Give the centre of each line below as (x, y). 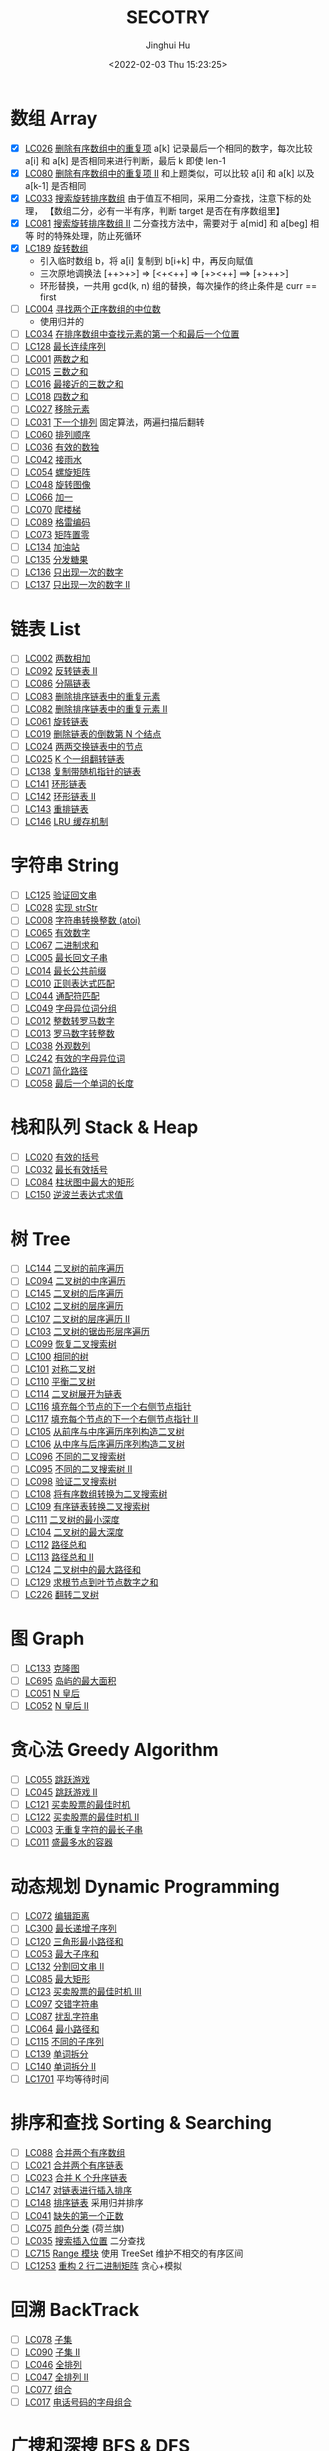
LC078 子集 (48, 2339)
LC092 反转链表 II (61, 671)
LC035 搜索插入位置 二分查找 (85, 2240)
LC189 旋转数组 (56, 248)
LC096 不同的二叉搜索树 (75, 1457)
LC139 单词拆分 (56, 2054)
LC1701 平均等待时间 (67, 2079)
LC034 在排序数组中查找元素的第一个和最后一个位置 (132, 334)
